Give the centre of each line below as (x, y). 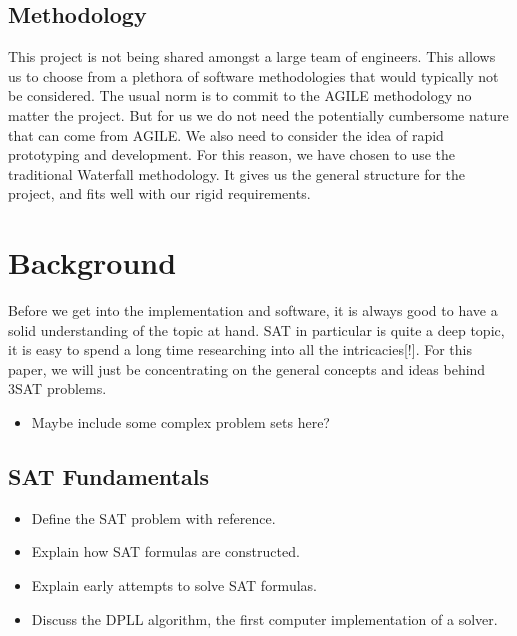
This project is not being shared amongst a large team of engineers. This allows (252, 56)
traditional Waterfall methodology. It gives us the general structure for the (237, 173)
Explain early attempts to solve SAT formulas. (174, 585)
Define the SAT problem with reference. (153, 517)
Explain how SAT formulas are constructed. (165, 551)
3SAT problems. (57, 388)
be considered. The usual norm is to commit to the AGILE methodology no (240, 95)
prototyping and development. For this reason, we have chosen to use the (232, 154)
